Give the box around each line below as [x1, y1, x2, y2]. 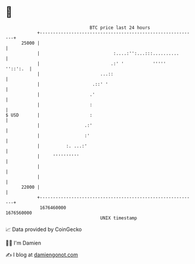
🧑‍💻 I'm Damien [5, 239, 42, 246]
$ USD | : [5, 112, 93, 118]
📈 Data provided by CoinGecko [5, 226, 82, 233]
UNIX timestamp [100, 215, 137, 221]
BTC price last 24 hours [89, 25, 150, 31]
